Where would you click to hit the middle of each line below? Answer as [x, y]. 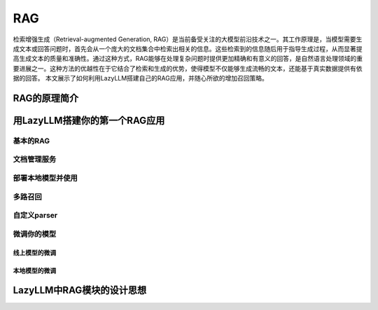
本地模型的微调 [34, 270]
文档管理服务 [35, 160]
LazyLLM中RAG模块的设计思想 [80, 290]
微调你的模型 [35, 234]
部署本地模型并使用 [45, 178]
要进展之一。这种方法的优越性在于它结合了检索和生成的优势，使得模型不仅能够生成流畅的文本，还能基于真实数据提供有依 [188, 68]
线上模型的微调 [34, 253]
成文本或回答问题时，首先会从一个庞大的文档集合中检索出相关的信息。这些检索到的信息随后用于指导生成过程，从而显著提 [188, 48]
